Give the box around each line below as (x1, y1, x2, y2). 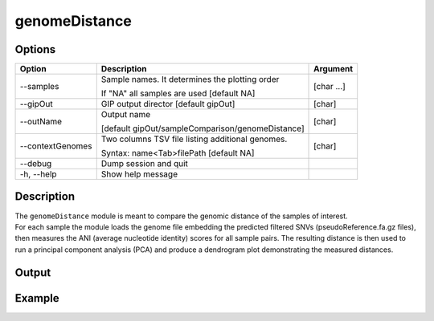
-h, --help (19, 169, 57, 180)
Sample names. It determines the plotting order (100, 74, 280, 85)
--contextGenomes (19, 140, 92, 152)
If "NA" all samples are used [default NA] (100, 88, 256, 100)
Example (14, 291, 59, 305)
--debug (19, 158, 52, 169)
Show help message (100, 169, 178, 180)
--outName (19, 116, 63, 128)
